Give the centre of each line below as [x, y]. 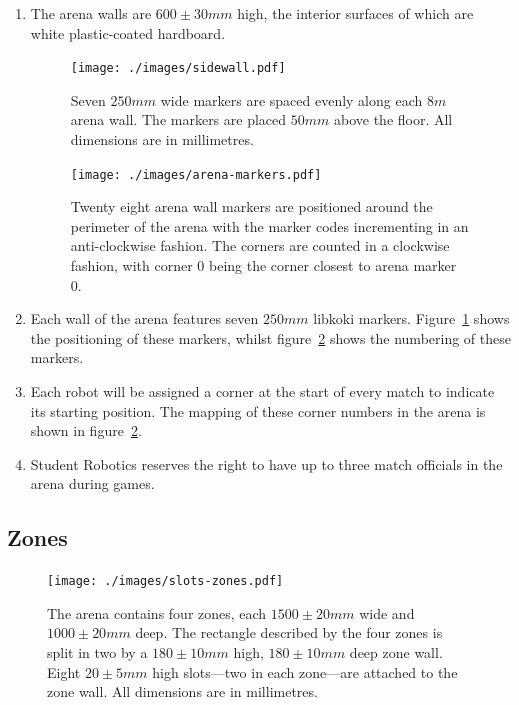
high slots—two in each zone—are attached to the [305, 671]
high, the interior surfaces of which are [355, 13]
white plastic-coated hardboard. [128, 32]
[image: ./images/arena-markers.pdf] [196, 174]
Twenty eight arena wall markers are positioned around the [251, 206]
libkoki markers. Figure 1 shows [411, 318]
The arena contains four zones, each [157, 612]
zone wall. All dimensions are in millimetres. [182, 691]
